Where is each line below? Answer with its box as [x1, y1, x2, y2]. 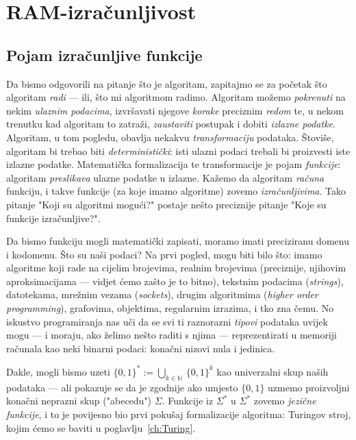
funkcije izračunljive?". [6, 210, 101, 225]
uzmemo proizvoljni [268, 380, 350, 394]
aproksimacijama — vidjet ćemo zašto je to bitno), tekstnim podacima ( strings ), [6, 273, 344, 288]
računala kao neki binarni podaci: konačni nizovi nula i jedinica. [6, 341, 275, 355]
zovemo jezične [253, 393, 316, 408]
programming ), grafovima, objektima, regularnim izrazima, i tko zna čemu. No [6, 301, 334, 315]
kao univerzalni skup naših [216, 364, 329, 378]
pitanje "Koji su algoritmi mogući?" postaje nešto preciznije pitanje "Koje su [6, 197, 327, 211]
